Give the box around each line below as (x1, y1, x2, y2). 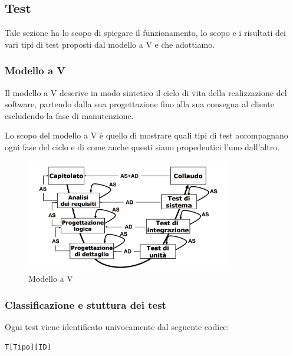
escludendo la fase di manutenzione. (5, 109, 134, 121)
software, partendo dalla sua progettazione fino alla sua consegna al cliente (5, 98, 274, 110)
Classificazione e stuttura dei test (5, 297, 166, 312)
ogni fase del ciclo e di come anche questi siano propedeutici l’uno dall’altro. (5, 140, 280, 153)
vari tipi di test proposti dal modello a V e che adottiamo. (5, 38, 215, 50)
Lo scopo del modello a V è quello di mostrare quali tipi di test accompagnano (5, 129, 288, 141)
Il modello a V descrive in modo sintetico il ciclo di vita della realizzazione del (5, 86, 287, 98)
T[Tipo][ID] (5, 343, 51, 352)
